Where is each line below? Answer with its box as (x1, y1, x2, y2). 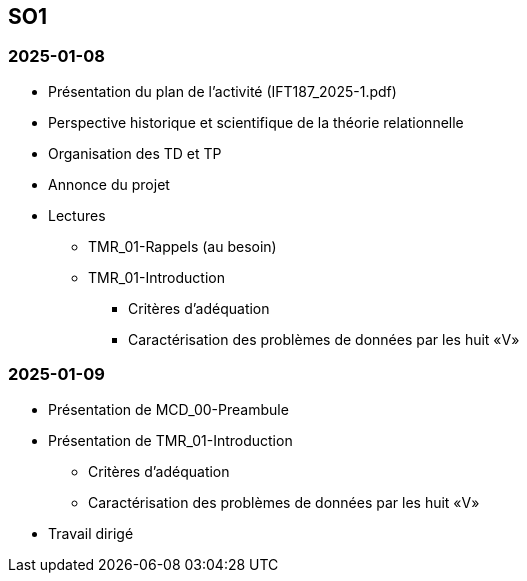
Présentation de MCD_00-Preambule (48, 400, 289, 418)
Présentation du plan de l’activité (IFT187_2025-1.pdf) (48, 82, 397, 100)
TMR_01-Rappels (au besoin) (88, 237, 277, 255)
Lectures (48, 206, 106, 224)
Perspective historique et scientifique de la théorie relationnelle (48, 113, 464, 131)
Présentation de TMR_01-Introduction (48, 431, 293, 449)
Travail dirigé (48, 524, 134, 542)
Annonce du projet (48, 175, 170, 193)
